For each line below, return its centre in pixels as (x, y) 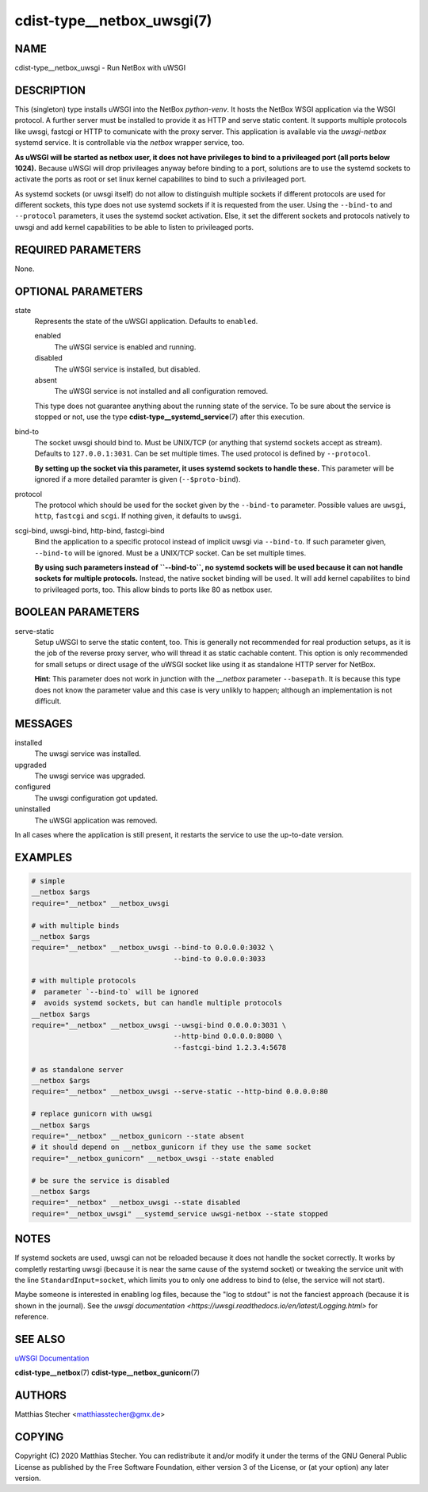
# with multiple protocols (84, 981)
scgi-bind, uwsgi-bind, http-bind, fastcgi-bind (90, 530)
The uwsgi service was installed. (88, 754)
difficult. (48, 700)
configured (32, 787)
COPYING (39, 1437)
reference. (32, 1317)
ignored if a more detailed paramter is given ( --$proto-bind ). (138, 479)
